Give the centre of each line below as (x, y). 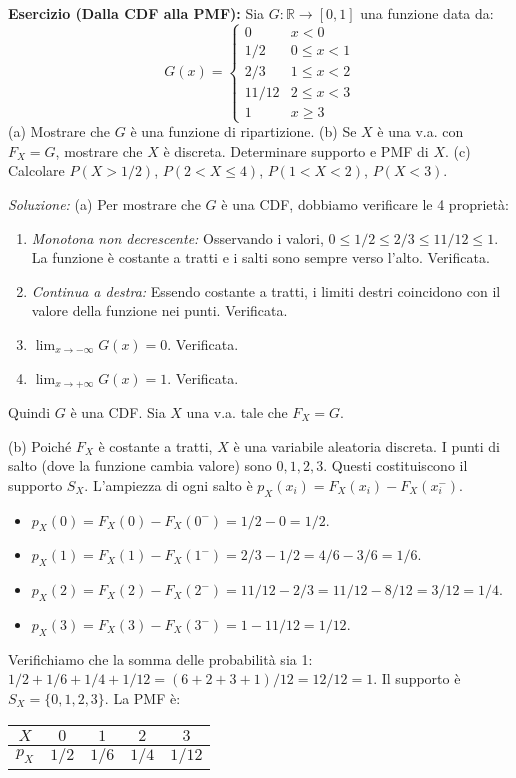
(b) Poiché (40, 445)
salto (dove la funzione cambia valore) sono (140, 465)
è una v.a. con (420, 131)
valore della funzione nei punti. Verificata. (159, 310)
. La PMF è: (142, 697)
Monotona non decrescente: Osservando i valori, (177, 237)
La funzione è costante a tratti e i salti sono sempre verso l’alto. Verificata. (260, 257)
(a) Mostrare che (59, 131)
